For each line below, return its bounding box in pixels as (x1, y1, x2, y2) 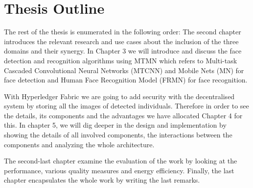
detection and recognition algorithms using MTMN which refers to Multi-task (4, 55, 237, 65)
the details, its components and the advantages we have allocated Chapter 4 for (4, 110, 243, 120)
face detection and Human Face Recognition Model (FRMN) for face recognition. (4, 75, 248, 85)
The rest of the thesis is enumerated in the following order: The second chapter (4, 27, 241, 37)
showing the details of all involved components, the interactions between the (4, 130, 232, 140)
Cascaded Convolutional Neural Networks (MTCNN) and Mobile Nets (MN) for (4, 65, 244, 75)
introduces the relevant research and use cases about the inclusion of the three (4, 36, 239, 46)
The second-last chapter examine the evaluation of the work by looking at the (4, 156, 237, 166)
